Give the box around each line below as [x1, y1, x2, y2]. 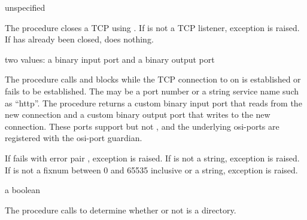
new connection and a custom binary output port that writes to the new [5, 108, 270, 121]
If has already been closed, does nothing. [5, 33, 154, 45]
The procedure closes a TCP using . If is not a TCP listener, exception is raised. [5, 21, 300, 33]
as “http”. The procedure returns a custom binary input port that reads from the [5, 96, 302, 109]
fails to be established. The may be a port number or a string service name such [5, 84, 299, 97]
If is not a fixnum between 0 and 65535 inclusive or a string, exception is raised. [5, 163, 298, 176]
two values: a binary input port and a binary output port [5, 53, 215, 65]
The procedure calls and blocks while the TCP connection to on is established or [5, 73, 301, 85]
